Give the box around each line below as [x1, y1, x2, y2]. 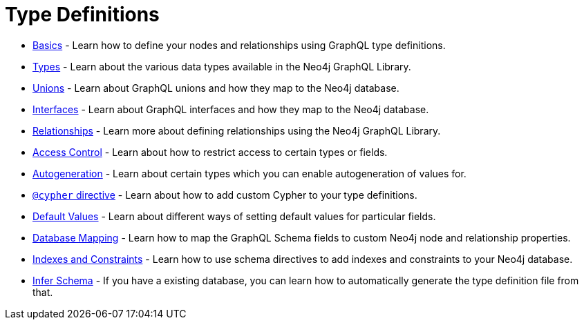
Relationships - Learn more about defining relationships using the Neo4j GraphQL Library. [32, 124, 441, 137]
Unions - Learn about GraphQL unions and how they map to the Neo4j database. [32, 81, 399, 94]
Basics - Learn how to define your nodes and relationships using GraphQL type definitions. [32, 39, 446, 51]
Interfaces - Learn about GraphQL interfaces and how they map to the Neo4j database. [32, 103, 429, 115]
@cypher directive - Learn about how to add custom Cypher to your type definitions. [32, 188, 417, 201]
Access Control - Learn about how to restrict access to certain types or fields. [32, 146, 388, 158]
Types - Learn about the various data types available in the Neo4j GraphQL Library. [32, 60, 411, 72]
